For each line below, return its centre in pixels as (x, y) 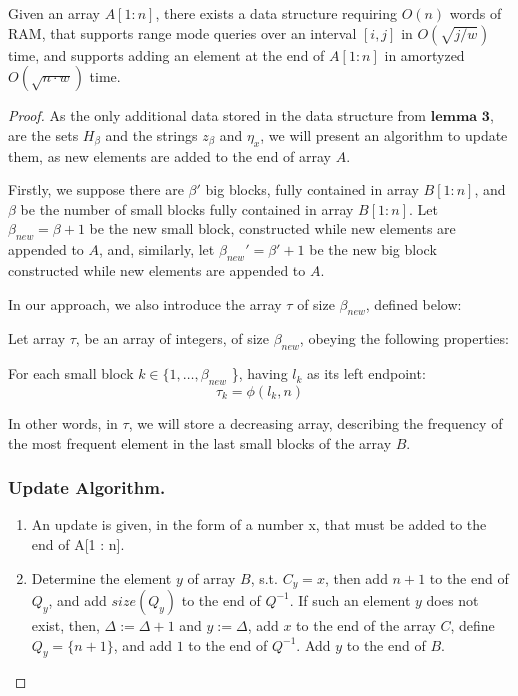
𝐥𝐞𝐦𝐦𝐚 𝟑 (460, 117)
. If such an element (350, 599)
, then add (356, 577)
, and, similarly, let (157, 249)
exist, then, (65, 624)
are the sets (43, 134)
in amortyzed (424, 54)
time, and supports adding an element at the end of (166, 54)
